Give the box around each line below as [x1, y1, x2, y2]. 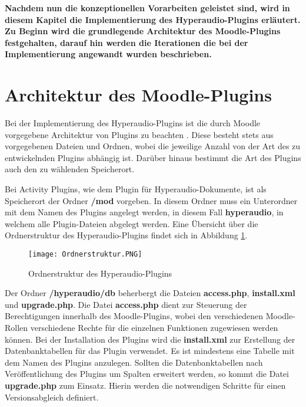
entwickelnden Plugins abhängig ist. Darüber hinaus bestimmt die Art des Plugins [5, 151, 301, 163]
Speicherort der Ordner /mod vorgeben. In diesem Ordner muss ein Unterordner [5, 194, 298, 206]
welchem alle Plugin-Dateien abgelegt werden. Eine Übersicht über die [5, 217, 258, 229]
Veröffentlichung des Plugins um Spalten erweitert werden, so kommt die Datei [5, 367, 289, 380]
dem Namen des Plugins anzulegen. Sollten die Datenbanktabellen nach [5, 356, 263, 368]
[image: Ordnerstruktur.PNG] [28, 250, 142, 259]
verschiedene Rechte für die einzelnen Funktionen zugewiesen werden [30, 321, 278, 334]
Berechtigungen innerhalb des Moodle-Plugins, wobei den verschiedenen [5, 310, 264, 322]
